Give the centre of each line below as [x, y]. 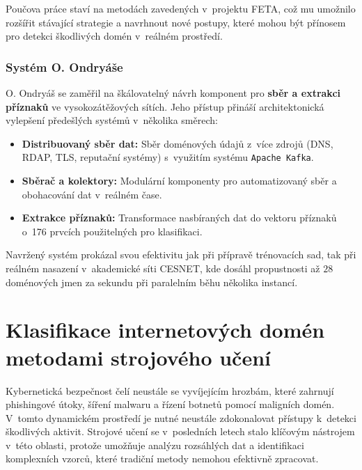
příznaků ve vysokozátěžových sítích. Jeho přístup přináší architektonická [165, 106]
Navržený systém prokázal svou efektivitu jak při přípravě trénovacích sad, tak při [181, 254]
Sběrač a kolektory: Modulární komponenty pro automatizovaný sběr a [179, 181]
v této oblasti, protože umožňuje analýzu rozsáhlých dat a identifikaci [155, 445]
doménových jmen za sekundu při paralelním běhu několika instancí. [152, 282]
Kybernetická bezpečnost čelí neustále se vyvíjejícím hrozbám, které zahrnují [170, 390]
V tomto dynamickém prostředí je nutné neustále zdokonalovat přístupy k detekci [181, 417]
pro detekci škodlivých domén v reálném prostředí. [114, 36]
